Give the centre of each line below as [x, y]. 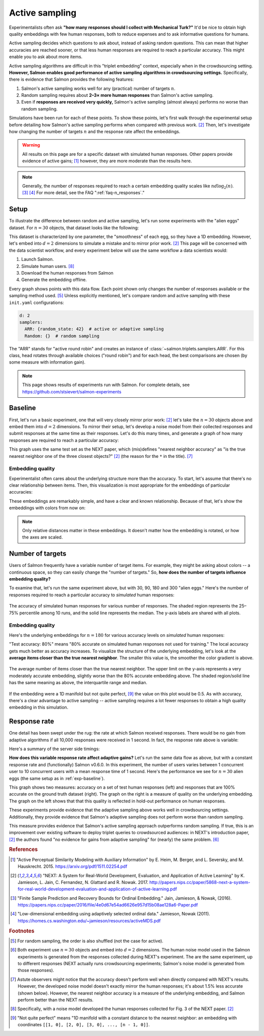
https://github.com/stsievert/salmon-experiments [72, 391]
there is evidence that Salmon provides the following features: [71, 79]
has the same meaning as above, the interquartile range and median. [78, 683]
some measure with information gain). [47, 362]
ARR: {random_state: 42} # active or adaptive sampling [94, 329]
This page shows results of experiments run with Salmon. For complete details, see [106, 385]
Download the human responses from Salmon [67, 273]
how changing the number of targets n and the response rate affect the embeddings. [95, 131]
